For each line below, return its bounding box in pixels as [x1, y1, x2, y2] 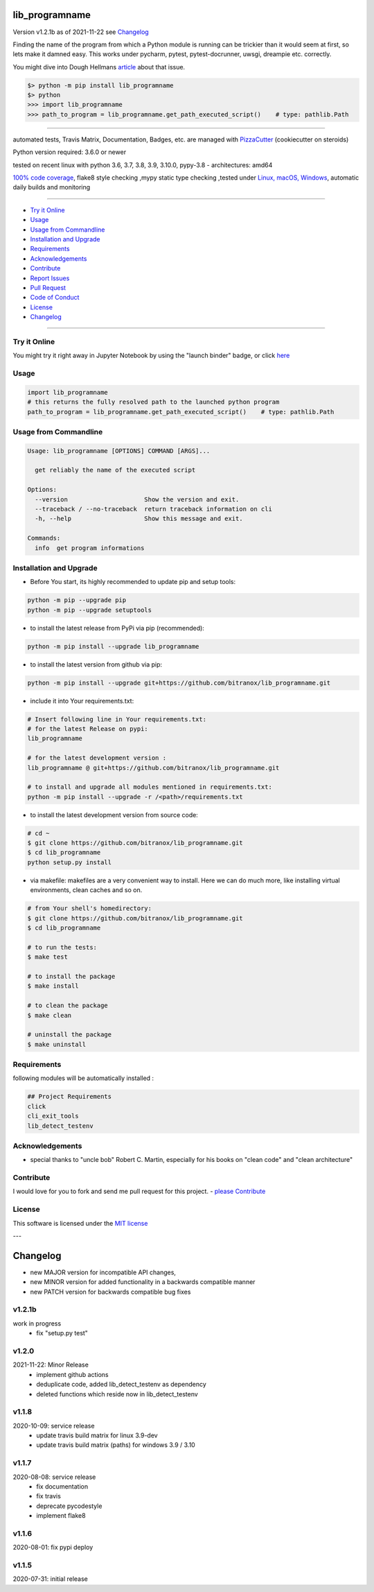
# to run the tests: [27, 943, 97, 951]
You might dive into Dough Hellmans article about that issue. [12, 62, 186, 71]
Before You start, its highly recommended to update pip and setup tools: [30, 578, 236, 586]
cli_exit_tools [27, 1112, 79, 1120]
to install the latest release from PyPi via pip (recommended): [30, 624, 204, 632]
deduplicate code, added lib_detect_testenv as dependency [36, 1380, 207, 1389]
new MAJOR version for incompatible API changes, [30, 1268, 177, 1276]
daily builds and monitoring [12, 183, 91, 191]
